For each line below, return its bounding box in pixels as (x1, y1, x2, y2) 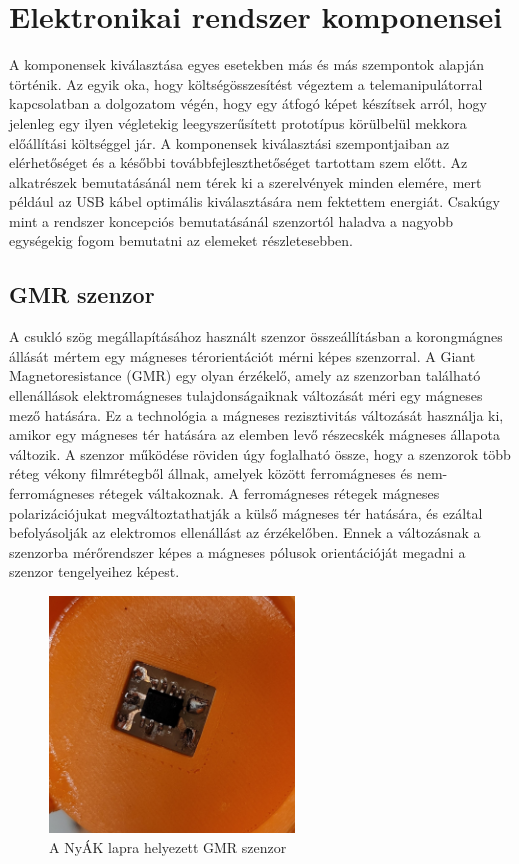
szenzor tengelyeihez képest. (9, 561, 180, 582)
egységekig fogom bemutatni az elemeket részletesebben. (9, 230, 353, 251)
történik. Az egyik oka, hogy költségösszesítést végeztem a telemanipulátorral (9, 73, 483, 94)
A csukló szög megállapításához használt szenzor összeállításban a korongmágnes (9, 326, 503, 347)
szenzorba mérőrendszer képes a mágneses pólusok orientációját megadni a (9, 541, 466, 562)
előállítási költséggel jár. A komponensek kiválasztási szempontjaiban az (9, 132, 450, 153)
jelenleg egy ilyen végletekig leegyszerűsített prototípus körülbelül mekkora (9, 112, 467, 133)
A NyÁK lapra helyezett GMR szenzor (49, 836, 287, 857)
